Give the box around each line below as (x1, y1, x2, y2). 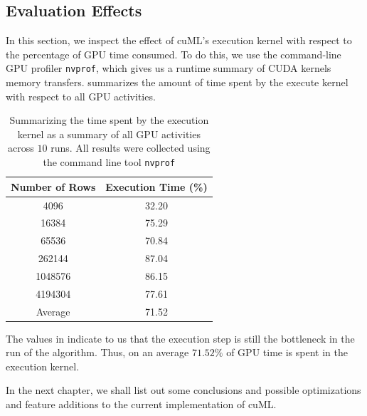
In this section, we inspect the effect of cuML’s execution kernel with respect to (6, 33, 352, 48)
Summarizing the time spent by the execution (9, 113, 209, 128)
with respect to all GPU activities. (6, 88, 156, 103)
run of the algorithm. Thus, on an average (6, 345, 189, 360)
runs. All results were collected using (50, 140, 211, 155)
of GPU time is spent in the (226, 345, 348, 360)
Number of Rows (11, 179, 96, 194)
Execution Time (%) (105, 179, 208, 194)
